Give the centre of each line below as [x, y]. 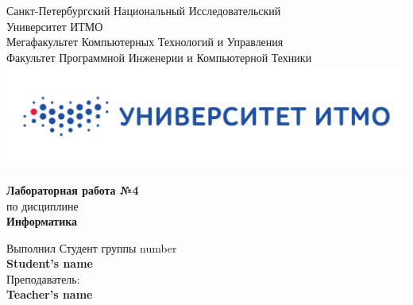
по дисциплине [42, 205]
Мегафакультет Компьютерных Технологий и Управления [145, 42]
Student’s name [50, 263]
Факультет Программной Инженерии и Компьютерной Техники [159, 57]
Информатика [42, 221]
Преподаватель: [43, 278]
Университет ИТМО [55, 26]
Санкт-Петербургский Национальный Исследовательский [144, 10]
